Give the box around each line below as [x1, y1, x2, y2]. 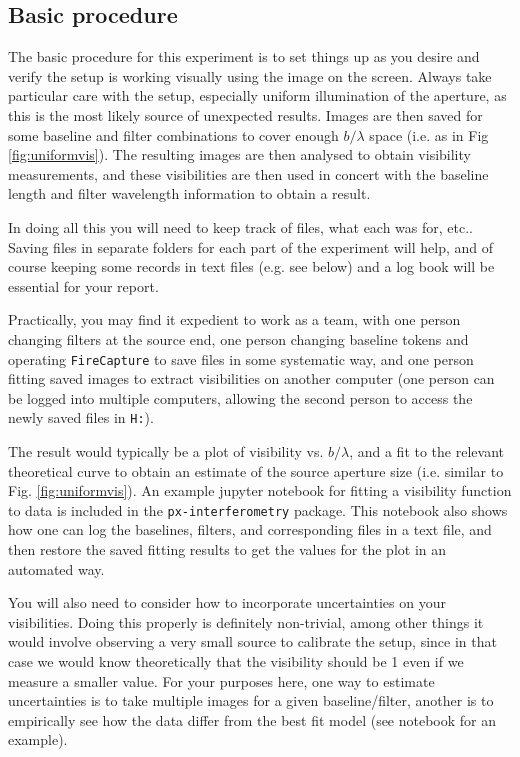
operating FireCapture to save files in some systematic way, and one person [8, 348, 474, 369]
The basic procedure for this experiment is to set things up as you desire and [8, 46, 480, 67]
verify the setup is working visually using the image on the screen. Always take [8, 65, 492, 86]
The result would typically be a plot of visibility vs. [8, 441, 324, 462]
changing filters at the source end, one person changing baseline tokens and [8, 328, 469, 349]
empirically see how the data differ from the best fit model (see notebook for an [8, 709, 497, 730]
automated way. [8, 558, 105, 579]
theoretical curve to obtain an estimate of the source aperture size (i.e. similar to [8, 460, 504, 481]
